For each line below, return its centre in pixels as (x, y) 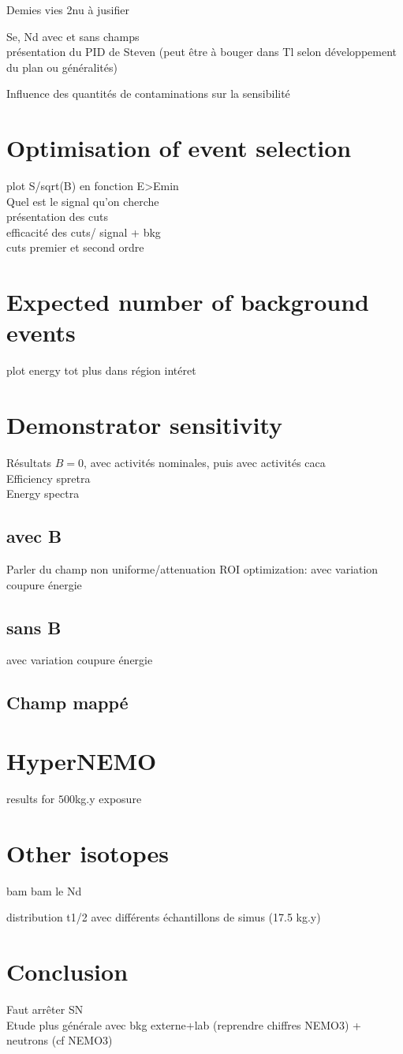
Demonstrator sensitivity (145, 425)
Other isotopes (88, 852)
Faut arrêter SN (45, 1009)
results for (31, 798)
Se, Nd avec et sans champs (73, 36)
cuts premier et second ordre (75, 247)
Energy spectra (43, 493)
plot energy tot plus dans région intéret (101, 370)
